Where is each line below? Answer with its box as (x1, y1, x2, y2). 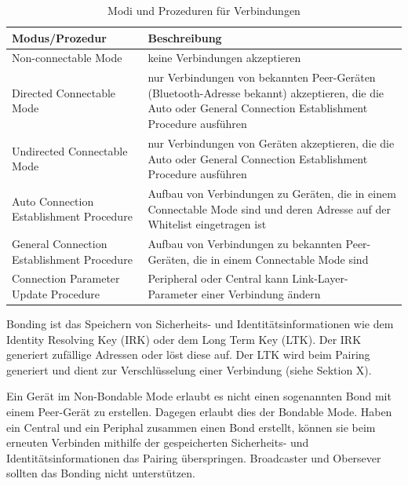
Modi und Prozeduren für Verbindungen (107, 2, 301, 18)
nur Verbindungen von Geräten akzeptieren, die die (148, 134, 395, 151)
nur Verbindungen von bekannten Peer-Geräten (148, 69, 376, 86)
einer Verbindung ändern (201, 286, 321, 301)
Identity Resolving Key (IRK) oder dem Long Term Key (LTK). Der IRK (6, 331, 362, 347)
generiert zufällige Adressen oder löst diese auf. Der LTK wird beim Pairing (6, 346, 370, 363)
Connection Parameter (12, 270, 120, 287)
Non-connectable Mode (12, 49, 122, 66)
